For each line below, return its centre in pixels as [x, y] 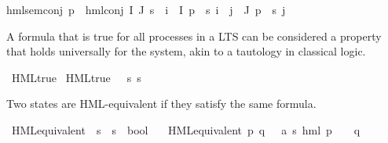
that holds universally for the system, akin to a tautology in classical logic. [186, 51]
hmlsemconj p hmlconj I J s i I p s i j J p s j [146, 9]
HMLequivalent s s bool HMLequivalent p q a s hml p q [186, 129]
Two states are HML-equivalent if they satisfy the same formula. [161, 104]
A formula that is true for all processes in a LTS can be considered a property [194, 36]
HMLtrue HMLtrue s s [76, 77]
